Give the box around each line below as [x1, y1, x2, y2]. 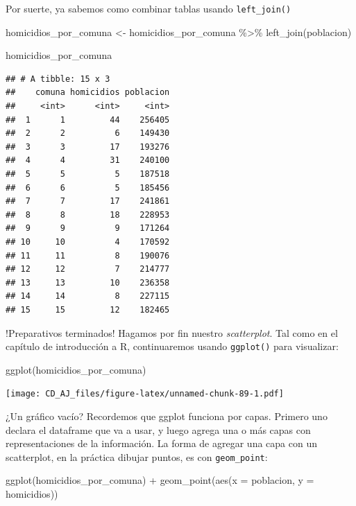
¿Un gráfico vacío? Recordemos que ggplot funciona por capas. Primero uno [6, 409, 328, 424]
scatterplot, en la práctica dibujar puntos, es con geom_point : [6, 449, 268, 464]
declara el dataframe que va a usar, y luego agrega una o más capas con [6, 422, 311, 437]
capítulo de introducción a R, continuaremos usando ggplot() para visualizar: [6, 339, 339, 354]
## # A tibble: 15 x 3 [6, 73, 110, 84]
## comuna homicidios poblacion [6, 87, 170, 98]
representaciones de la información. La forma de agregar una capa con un [6, 436, 317, 451]
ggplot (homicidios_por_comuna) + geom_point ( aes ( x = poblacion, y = [6, 473, 314, 487]
